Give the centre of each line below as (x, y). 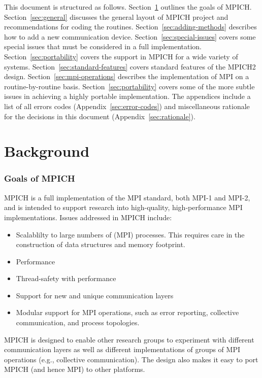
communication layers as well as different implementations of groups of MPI (122, 349)
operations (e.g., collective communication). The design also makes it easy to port (131, 359)
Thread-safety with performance (66, 278)
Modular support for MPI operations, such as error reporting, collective (127, 312)
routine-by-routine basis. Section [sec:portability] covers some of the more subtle (129, 86)
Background (47, 151)
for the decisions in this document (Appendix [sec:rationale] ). (100, 116)
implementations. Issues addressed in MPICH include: (88, 217)
